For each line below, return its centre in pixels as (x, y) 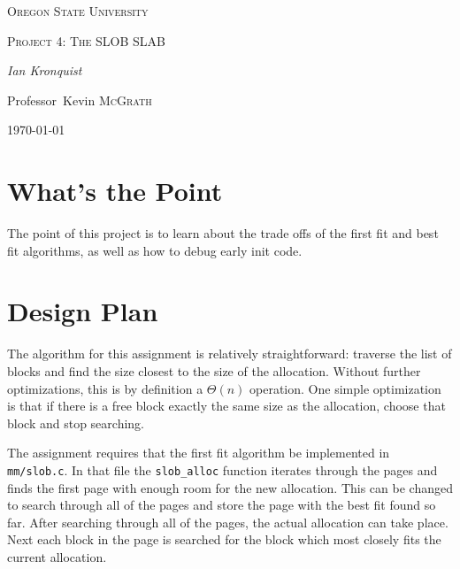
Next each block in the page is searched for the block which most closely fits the (224, 539)
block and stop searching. (76, 423)
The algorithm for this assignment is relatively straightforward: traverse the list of (230, 354)
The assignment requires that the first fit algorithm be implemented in (199, 453)
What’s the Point (115, 191)
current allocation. (57, 557)
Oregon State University (78, 11)
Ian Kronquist (45, 70)
